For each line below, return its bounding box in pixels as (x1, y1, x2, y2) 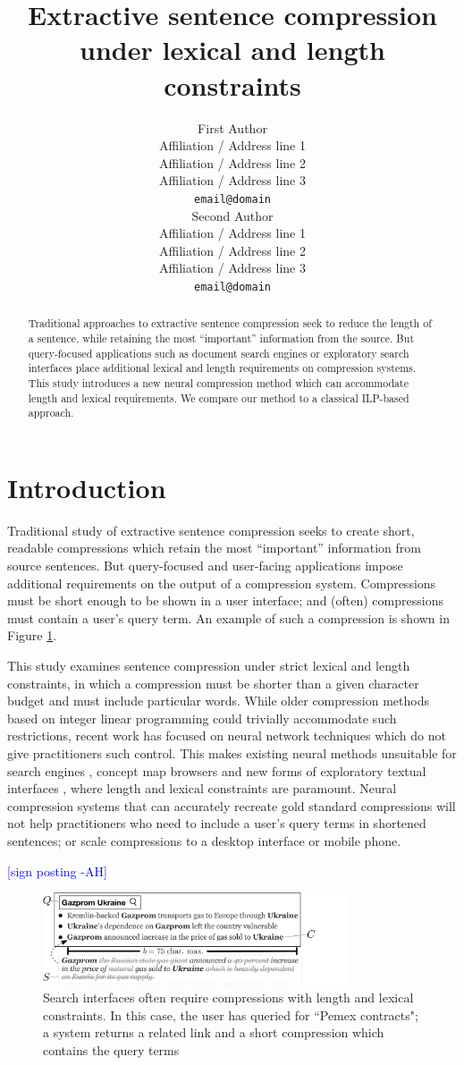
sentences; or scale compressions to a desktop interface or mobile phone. (7, 831, 401, 849)
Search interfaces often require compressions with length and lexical (43, 988, 414, 1007)
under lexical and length (80, 31, 385, 68)
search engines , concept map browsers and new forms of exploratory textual (7, 761, 426, 780)
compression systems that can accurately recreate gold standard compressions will (7, 796, 456, 815)
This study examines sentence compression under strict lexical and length (7, 656, 410, 675)
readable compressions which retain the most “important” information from (7, 538, 421, 557)
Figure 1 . (7, 626, 57, 645)
